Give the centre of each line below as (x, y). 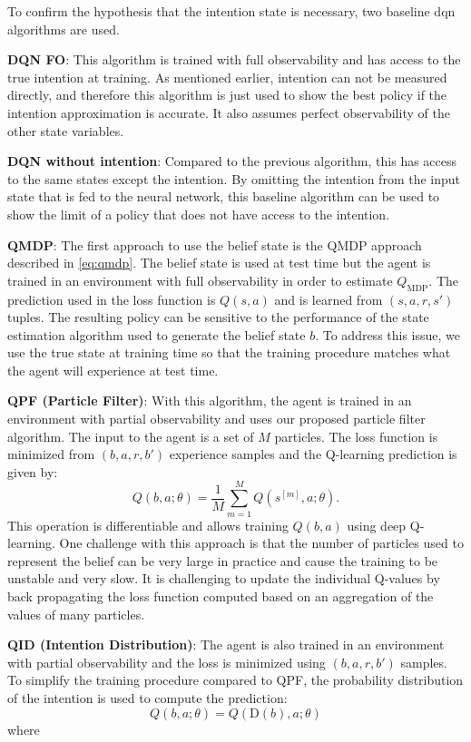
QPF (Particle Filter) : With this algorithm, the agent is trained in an (210, 400)
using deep (377, 525)
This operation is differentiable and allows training (148, 525)
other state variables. (66, 130)
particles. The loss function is (356, 436)
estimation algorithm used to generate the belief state (157, 334)
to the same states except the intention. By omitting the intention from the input (234, 178)
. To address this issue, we (388, 334)
